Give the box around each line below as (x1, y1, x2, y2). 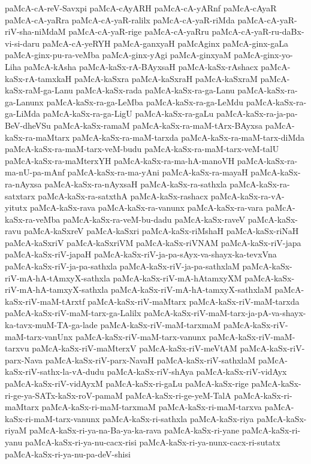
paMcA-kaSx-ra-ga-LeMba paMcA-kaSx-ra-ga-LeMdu (46, 95, 244, 108)
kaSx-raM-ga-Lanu (5, 84, 73, 96)
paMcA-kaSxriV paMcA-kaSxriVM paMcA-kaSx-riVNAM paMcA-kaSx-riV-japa (5, 236, 301, 248)
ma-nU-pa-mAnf (5, 166, 65, 178)
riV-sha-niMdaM (5, 25, 66, 38)
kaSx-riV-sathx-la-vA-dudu (5, 365, 104, 378)
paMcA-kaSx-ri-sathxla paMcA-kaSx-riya (102, 412, 254, 424)
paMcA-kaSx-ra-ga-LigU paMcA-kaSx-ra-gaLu (43, 107, 214, 120)
